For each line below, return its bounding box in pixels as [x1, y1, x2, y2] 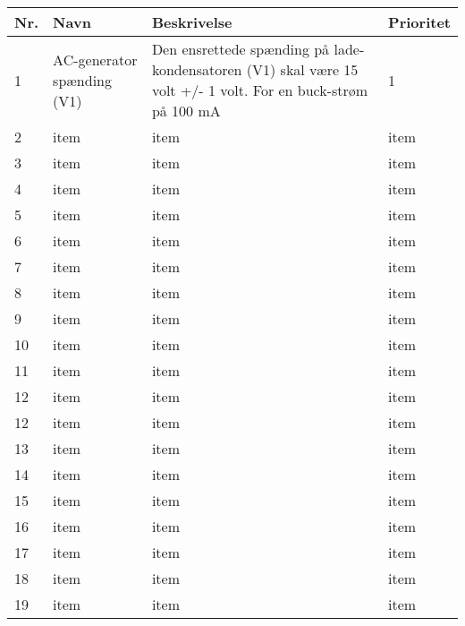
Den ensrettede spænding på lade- [151, 39, 365, 59]
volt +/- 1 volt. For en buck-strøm [151, 80, 368, 100]
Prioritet [388, 12, 451, 32]
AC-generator [53, 48, 138, 70]
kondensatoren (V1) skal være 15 [151, 59, 359, 80]
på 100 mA [151, 100, 221, 121]
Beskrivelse [151, 12, 232, 32]
